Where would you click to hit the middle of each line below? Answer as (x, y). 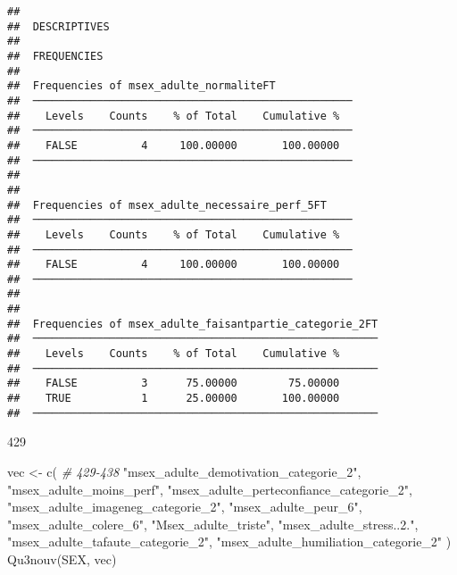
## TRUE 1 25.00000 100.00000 (174, 399)
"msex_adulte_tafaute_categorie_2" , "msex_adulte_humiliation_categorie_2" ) (229, 542)
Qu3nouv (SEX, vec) (62, 558)
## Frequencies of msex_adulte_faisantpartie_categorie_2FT (193, 324)
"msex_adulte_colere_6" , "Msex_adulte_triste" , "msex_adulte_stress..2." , (213, 524)
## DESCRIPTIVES (58, 26)
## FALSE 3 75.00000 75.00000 (174, 383)
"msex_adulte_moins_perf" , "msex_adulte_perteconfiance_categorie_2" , (210, 489)
